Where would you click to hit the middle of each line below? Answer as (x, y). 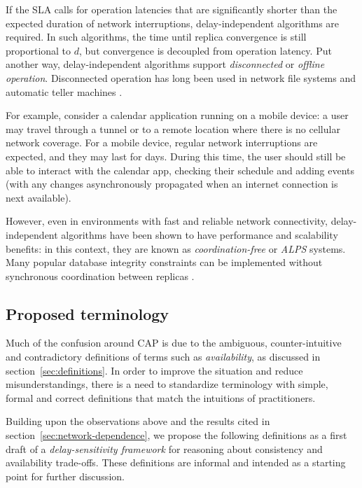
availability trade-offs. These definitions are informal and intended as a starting (176, 462)
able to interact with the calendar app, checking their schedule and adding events (180, 170)
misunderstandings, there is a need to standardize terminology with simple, (167, 384)
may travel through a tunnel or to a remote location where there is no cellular (173, 128)
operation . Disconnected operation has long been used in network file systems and (181, 77)
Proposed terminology (88, 313)
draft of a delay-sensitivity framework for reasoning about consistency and (164, 448)
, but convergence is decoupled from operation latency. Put (206, 50)
